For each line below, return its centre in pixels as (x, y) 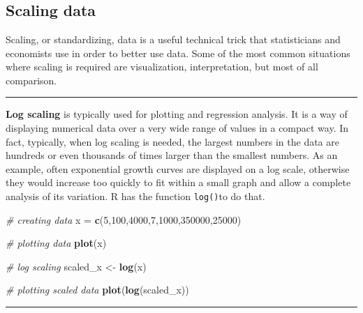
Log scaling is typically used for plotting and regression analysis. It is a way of (177, 114)
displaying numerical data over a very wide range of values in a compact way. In (177, 127)
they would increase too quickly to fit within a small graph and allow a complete (178, 182)
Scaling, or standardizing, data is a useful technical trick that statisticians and (173, 39)
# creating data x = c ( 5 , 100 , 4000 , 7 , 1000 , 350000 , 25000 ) (124, 219)
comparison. (31, 80)
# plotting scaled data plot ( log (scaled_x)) (97, 290)
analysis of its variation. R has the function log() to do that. (135, 196)
